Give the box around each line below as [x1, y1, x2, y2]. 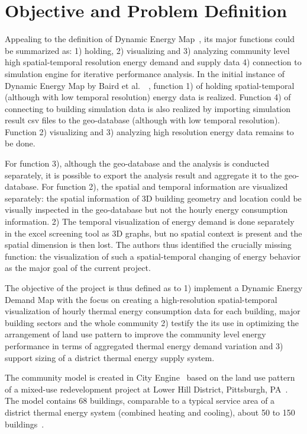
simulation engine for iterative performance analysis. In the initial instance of [5, 67, 285, 79]
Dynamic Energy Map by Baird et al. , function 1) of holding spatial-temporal [5, 79, 295, 91]
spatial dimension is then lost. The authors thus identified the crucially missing [5, 238, 292, 251]
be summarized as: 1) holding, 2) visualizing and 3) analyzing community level [5, 44, 290, 56]
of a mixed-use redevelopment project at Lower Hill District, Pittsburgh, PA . [5, 382, 288, 395]
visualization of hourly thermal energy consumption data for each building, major [5, 305, 300, 317]
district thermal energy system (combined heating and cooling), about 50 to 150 [5, 406, 295, 418]
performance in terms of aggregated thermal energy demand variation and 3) [5, 339, 283, 352]
